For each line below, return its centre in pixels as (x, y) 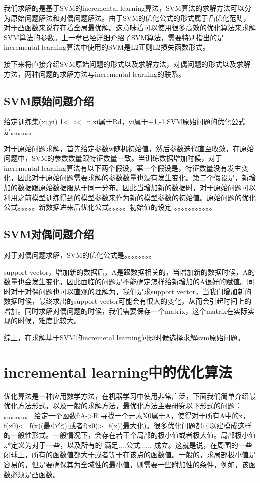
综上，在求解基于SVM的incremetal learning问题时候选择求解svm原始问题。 (124, 338)
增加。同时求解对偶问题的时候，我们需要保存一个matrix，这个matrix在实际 (126, 311)
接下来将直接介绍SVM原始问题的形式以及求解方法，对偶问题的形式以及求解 (127, 63)
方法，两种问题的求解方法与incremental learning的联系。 (95, 73)
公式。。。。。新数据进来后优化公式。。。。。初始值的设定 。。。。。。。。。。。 (110, 207)
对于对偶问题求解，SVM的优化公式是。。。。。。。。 (80, 255)
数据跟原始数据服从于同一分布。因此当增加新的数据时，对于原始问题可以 (137, 187)
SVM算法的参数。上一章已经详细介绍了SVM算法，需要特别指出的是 (114, 37)
